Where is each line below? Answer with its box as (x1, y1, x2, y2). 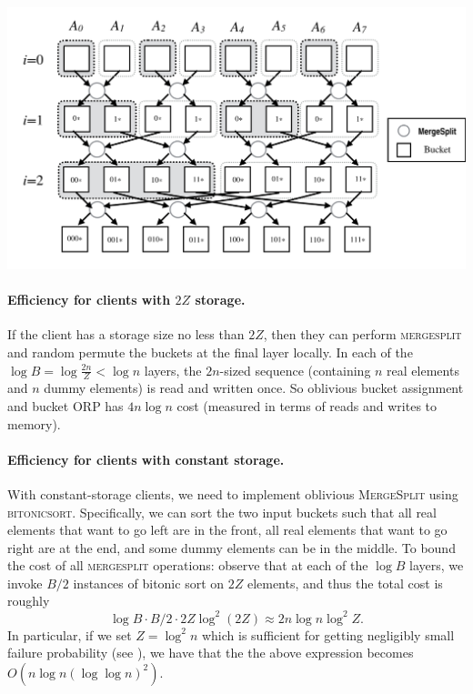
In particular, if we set (7, 625, 132, 644)
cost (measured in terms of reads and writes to (176, 396, 438, 415)
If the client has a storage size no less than (7, 325, 245, 344)
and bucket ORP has (7, 396, 124, 415)
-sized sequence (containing (219, 360, 371, 379)
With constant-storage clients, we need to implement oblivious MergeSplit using (7, 484, 458, 503)
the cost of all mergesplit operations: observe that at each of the (7, 556, 368, 575)
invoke (7, 573, 43, 592)
